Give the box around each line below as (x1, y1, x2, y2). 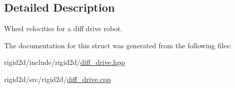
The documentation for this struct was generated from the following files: (4, 40, 232, 50)
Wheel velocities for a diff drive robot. (4, 23, 123, 34)
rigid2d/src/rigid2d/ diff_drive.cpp (4, 73, 111, 84)
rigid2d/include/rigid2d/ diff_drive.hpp (4, 57, 125, 67)
